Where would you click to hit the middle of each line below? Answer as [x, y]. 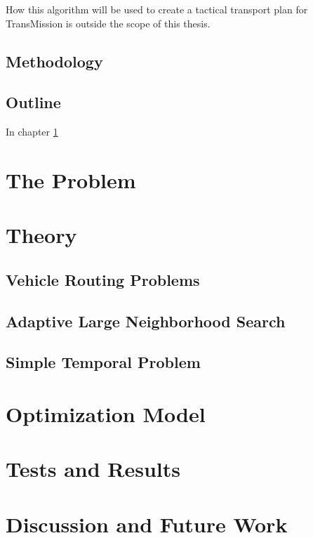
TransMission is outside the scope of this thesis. [108, 23]
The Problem [71, 179]
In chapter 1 [32, 132]
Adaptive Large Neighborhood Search [146, 321]
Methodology [54, 61]
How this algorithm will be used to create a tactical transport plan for [157, 9]
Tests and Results [93, 469]
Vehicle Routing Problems [103, 279]
